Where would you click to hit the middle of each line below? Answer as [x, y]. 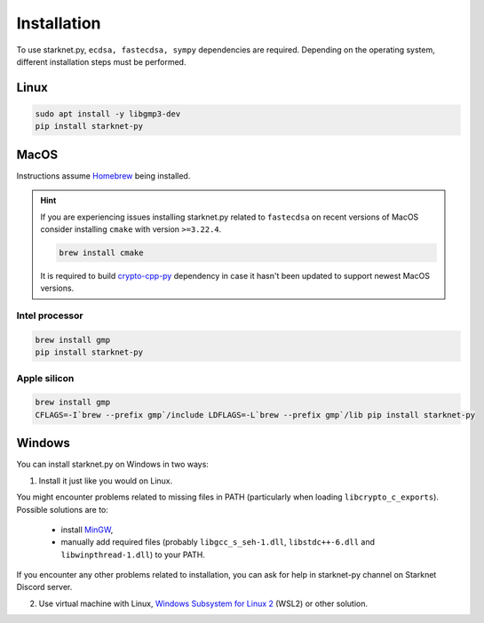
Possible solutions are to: [62, 509]
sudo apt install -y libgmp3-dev [108, 114]
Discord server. [44, 587]
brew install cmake [101, 252]
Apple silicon [45, 378]
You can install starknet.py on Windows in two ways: [112, 464]
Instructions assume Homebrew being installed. [103, 176]
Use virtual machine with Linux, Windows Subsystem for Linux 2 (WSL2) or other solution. [203, 603]
